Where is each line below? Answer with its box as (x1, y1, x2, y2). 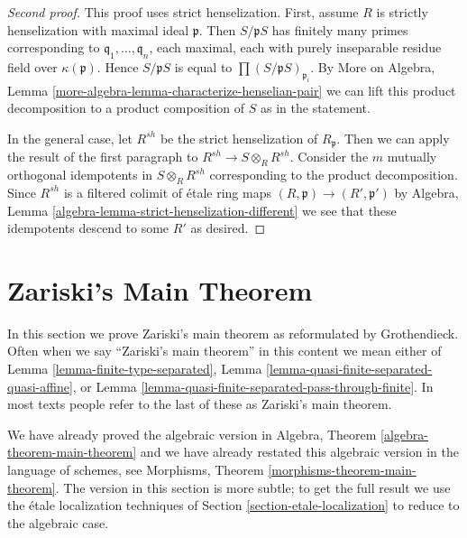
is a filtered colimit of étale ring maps (63, 182, 271, 201)
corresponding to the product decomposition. (209, 165, 458, 184)
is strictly (376, 3, 428, 21)
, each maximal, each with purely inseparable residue (149, 38, 442, 57)
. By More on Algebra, (310, 57, 435, 76)
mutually (387, 147, 437, 166)
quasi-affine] (7, 376, 73, 395)
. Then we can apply (336, 128, 450, 147)
